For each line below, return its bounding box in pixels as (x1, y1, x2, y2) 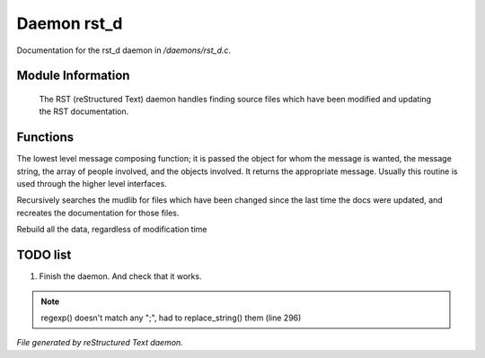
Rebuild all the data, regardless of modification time (16, 224, 207, 235)
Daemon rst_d (16, 13, 123, 33)
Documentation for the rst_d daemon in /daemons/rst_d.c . (16, 45, 232, 56)
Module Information (16, 68, 130, 83)
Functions (16, 130, 75, 145)
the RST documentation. (39, 106, 129, 117)
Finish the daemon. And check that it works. (39, 271, 202, 282)
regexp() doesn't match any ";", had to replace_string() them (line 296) (40, 312, 302, 323)
